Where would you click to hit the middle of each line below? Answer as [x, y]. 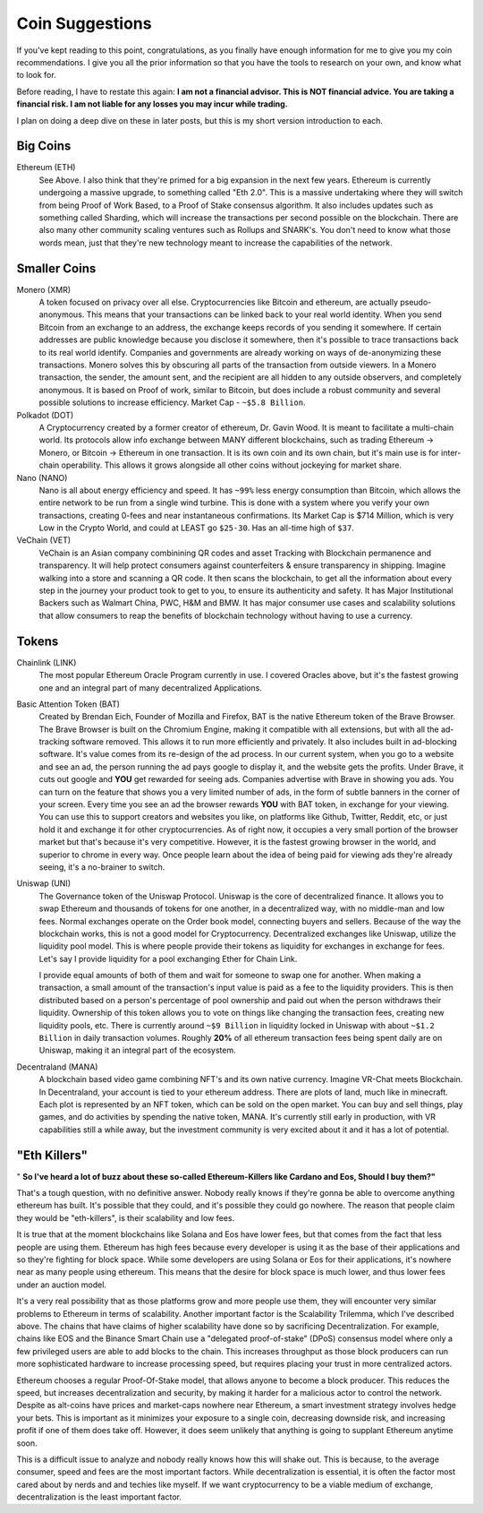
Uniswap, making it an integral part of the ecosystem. [137, 1050]
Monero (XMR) [44, 289]
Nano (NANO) [42, 477]
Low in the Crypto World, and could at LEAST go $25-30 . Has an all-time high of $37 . [197, 528]
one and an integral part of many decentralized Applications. [151, 688]
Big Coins [44, 146]
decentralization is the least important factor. [99, 1497]
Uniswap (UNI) [44, 883]
